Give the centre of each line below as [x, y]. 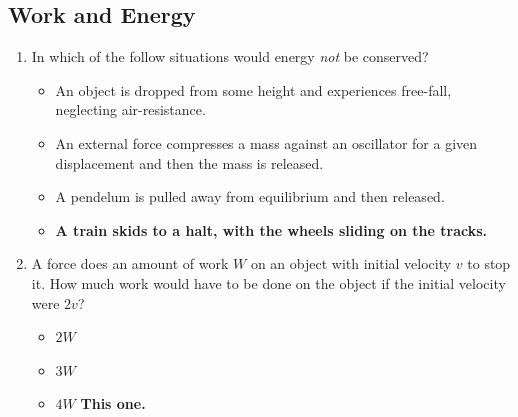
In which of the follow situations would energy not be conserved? [230, 56]
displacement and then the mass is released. [189, 162]
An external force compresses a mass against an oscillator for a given [266, 142]
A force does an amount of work [130, 263]
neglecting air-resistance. [130, 109]
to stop [489, 263]
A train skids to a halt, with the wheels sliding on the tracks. [271, 229]
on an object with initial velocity [351, 263]
